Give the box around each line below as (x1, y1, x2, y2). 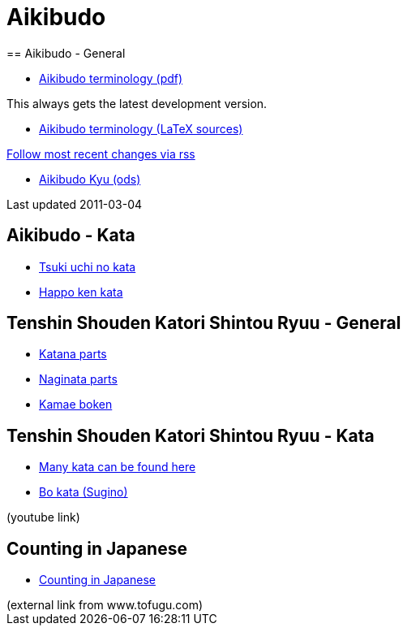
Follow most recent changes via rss (6, 146, 195, 161)
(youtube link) (6, 510, 80, 525)
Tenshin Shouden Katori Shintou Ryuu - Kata (6, 425, 375, 446)
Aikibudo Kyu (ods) (39, 171, 141, 186)
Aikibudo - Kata (6, 225, 135, 246)
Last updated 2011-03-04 (6, 197, 143, 211)
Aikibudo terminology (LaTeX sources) (39, 121, 243, 136)
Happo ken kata (39, 284, 123, 299)
